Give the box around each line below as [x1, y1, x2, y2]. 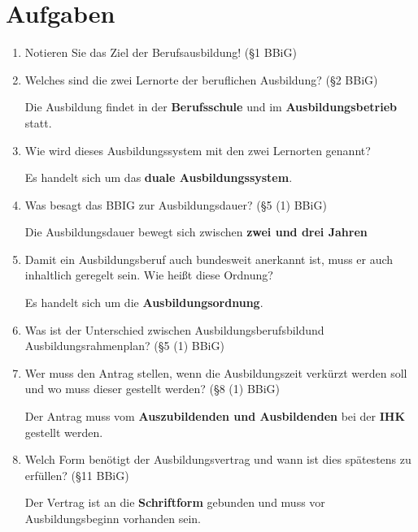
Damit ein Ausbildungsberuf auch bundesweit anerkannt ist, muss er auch [24, 250, 394, 267]
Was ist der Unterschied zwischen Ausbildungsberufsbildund [24, 321, 324, 338]
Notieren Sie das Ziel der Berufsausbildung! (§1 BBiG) [24, 44, 297, 61]
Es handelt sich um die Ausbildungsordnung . [24, 294, 263, 311]
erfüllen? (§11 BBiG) [24, 466, 129, 483]
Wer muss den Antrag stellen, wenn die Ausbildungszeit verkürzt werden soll [24, 364, 407, 381]
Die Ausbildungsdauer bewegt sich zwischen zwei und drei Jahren [24, 223, 368, 240]
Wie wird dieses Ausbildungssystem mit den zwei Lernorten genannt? [24, 141, 371, 158]
